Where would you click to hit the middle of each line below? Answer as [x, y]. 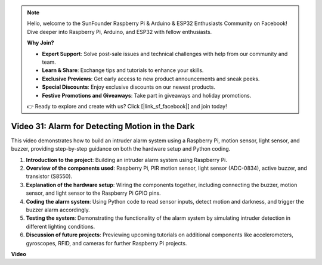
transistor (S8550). [49, 176]
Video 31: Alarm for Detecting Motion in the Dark [103, 126]
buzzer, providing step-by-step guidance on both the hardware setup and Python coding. [121, 149]
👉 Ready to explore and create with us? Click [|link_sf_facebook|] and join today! [127, 106]
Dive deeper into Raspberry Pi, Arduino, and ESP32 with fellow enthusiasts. [120, 32]
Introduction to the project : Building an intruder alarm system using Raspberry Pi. [127, 160]
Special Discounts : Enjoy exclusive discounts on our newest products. [129, 87]
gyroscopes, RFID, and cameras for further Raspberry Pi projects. [106, 243]
